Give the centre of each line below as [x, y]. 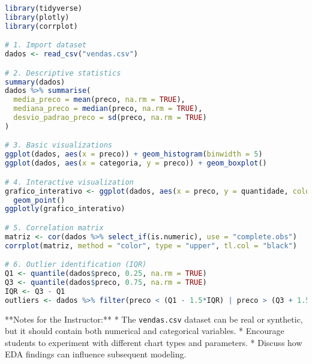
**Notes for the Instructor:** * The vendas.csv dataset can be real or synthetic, [154, 319]
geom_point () [39, 200]
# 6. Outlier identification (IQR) [76, 265]
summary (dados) [35, 82]
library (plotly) [37, 17]
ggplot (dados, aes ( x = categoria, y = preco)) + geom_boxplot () [136, 163]
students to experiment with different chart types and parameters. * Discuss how [154, 342]
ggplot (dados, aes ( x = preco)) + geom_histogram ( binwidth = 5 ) [134, 154]
